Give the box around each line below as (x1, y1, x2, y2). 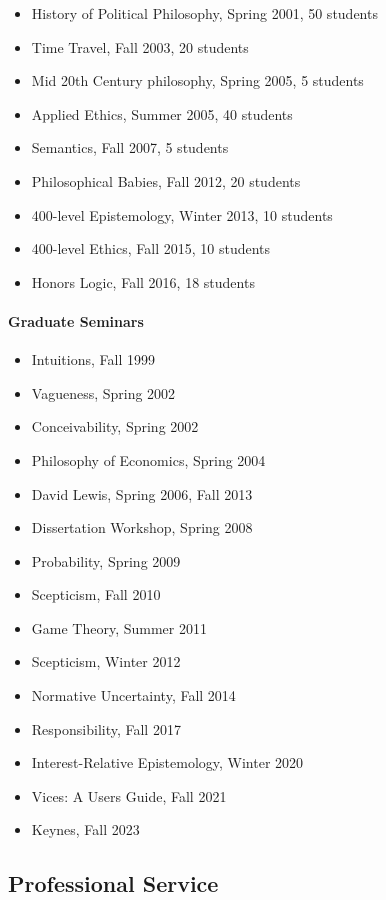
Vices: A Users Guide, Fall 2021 (31, 785, 227, 806)
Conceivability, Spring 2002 (31, 416, 199, 437)
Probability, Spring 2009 (31, 550, 181, 571)
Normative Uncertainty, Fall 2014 (31, 685, 236, 706)
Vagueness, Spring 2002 (31, 382, 176, 403)
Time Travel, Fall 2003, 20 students (31, 36, 249, 57)
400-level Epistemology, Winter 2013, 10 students (31, 204, 333, 225)
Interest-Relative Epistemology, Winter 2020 (31, 752, 304, 773)
